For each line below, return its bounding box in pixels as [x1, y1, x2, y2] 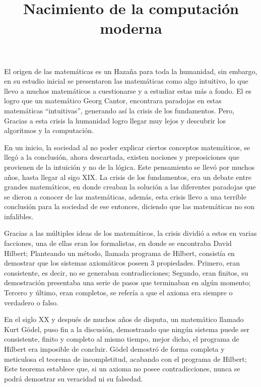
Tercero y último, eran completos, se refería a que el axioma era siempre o [4, 287, 233, 298]
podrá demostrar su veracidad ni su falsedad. [4, 373, 143, 383]
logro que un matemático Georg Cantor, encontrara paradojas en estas [4, 95, 222, 106]
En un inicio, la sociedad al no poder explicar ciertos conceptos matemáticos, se [4, 142, 250, 152]
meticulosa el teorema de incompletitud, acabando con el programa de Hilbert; [4, 353, 247, 364]
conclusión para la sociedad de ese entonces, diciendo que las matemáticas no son [4, 201, 255, 212]
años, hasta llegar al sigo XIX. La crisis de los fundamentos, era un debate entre [4, 171, 251, 182]
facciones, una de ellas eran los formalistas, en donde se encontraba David [4, 238, 232, 248]
